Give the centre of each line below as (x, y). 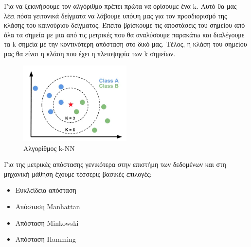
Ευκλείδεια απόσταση (46, 190)
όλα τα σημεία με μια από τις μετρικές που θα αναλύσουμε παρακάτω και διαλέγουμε (124, 34)
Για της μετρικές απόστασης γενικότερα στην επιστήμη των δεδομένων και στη (115, 164)
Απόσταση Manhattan (48, 206)
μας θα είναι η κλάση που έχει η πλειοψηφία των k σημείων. (90, 53)
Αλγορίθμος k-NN (49, 148)
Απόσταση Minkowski (47, 222)
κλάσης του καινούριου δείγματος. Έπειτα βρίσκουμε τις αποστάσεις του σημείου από (125, 25)
